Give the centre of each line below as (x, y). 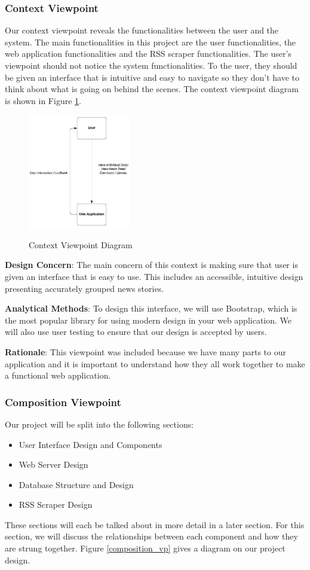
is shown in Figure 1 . (43, 100)
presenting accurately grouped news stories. (85, 288)
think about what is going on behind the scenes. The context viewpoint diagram (152, 89)
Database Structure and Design (76, 484)
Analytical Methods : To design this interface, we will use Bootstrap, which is (151, 308)
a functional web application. (58, 375)
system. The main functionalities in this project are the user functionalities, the (151, 42)
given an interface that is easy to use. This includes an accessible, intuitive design (154, 276)
